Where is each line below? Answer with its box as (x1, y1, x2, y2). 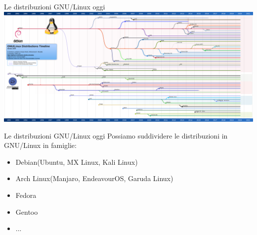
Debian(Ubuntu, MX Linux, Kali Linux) (15, 156, 138, 167)
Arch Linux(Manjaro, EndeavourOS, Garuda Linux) (15, 173, 173, 184)
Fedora (15, 190, 37, 200)
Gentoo (15, 206, 38, 217)
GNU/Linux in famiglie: (4, 140, 77, 150)
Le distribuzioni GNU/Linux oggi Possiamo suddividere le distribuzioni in (4, 130, 228, 141)
